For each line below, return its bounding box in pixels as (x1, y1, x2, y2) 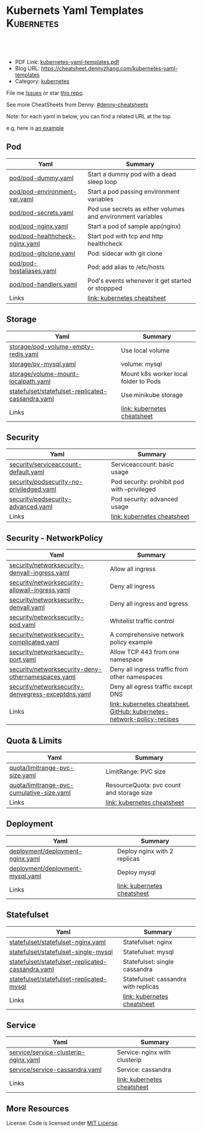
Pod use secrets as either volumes (87, 205, 185, 213)
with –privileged (111, 485, 156, 494)
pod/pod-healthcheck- (9, 232, 76, 240)
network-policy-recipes (109, 715, 179, 723)
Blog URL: (14, 65, 40, 72)
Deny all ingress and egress (109, 600, 188, 608)
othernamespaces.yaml (9, 673, 76, 681)
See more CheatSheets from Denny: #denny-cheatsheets (6, 101, 148, 108)
